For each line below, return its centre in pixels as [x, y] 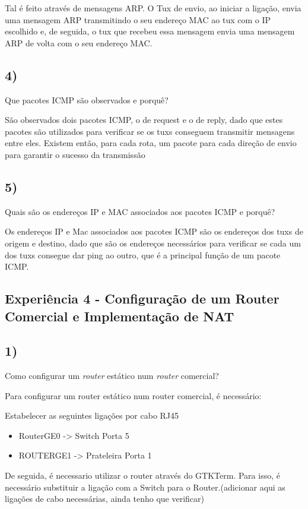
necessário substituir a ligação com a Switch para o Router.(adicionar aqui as [145, 487]
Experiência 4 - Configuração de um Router [142, 298]
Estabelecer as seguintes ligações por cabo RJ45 [92, 415]
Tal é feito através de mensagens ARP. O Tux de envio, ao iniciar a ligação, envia [153, 8]
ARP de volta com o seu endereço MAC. [79, 42]
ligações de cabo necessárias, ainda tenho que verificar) [105, 499]
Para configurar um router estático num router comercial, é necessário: [133, 395]
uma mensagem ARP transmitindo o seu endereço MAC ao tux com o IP [138, 19]
